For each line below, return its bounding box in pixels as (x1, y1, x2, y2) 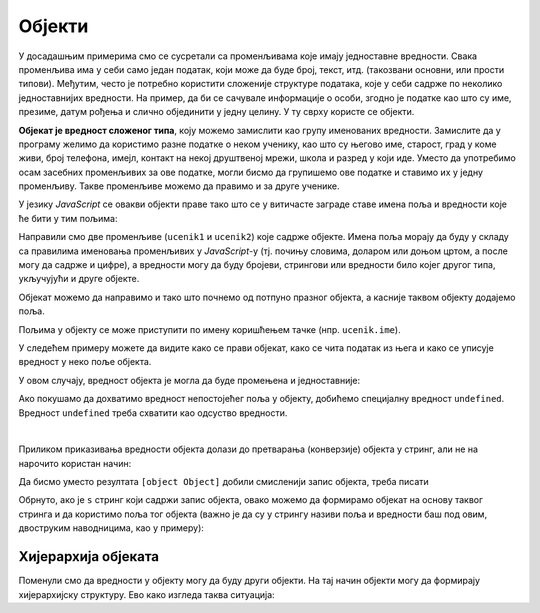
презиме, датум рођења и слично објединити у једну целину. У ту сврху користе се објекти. (18, 106, 415, 118)
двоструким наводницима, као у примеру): (18, 522, 205, 534)
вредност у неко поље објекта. (18, 356, 152, 368)
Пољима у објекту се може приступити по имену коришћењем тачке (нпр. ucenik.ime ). (18, 323, 401, 335)
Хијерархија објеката (18, 548, 160, 565)
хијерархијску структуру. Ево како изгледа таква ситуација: (18, 588, 275, 600)
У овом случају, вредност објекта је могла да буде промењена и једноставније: (18, 374, 361, 386)
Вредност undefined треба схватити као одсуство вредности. (18, 406, 288, 419)
